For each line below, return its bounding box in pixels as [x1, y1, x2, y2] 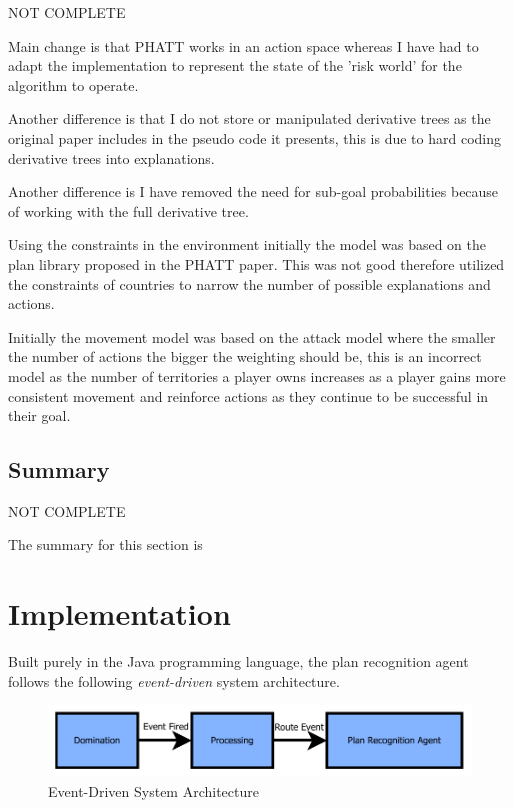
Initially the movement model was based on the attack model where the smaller [8, 326, 496, 347]
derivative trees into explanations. [8, 147, 215, 168]
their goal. [8, 405, 71, 426]
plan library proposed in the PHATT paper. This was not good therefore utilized [8, 253, 505, 274]
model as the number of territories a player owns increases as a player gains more [8, 365, 506, 386]
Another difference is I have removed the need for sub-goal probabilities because [8, 181, 499, 202]
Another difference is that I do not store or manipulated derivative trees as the [8, 108, 491, 129]
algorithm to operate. [8, 74, 139, 95]
